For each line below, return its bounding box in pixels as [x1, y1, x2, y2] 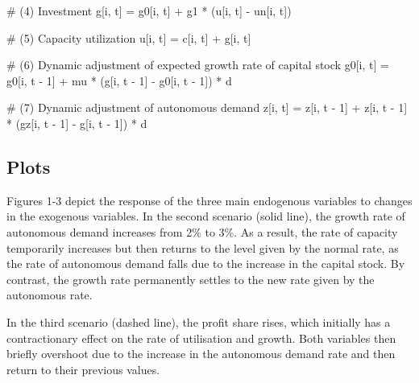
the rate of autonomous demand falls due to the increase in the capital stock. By [6, 255, 405, 272]
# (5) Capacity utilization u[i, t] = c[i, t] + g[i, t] [6, 29, 251, 46]
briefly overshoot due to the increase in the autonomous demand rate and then [6, 345, 396, 362]
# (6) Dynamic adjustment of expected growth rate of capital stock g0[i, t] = [6, 56, 389, 73]
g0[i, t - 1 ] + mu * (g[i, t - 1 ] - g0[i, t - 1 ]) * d [6, 72, 232, 89]
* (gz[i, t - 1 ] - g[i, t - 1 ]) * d [6, 114, 147, 131]
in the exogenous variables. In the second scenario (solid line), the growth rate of [6, 208, 405, 224]
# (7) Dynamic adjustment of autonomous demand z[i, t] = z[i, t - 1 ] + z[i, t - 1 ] [6, 99, 408, 116]
